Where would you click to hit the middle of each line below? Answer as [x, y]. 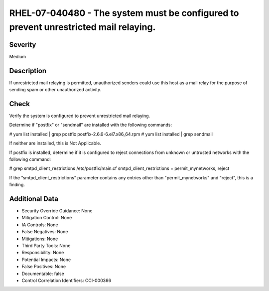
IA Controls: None [40, 225]
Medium [18, 56]
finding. [17, 185]
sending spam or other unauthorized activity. [55, 90]
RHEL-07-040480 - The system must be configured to [124, 13]
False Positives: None [44, 267]
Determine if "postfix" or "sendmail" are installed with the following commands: [90, 125]
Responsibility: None [43, 253]
